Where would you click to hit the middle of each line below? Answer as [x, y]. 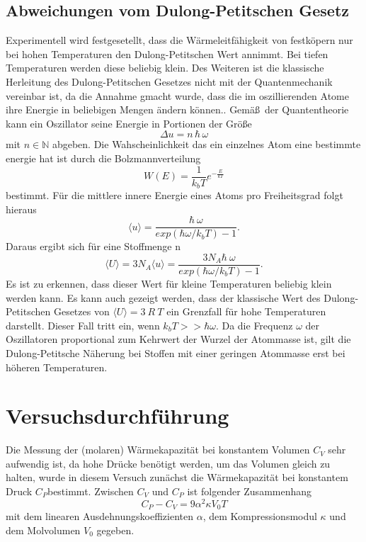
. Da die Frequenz [254, 325]
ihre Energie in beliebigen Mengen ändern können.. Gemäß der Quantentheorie [177, 109]
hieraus [21, 209]
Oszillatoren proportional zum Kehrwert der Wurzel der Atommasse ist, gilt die [178, 339]
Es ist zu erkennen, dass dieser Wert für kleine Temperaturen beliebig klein [169, 283]
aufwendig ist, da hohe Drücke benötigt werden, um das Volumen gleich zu [168, 463]
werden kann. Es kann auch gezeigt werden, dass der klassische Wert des [163, 297]
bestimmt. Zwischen [90, 491]
